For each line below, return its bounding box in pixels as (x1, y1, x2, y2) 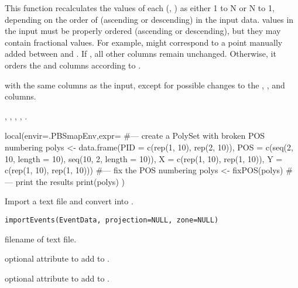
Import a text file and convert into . (5, 195, 133, 207)
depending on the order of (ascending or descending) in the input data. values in (5, 13, 294, 25)
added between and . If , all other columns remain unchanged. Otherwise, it (5, 47, 276, 60)
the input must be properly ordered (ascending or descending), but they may (5, 25, 281, 37)
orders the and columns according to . (5, 59, 141, 71)
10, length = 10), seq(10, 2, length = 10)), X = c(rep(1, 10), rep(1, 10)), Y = (5, 152, 283, 164)
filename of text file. (5, 232, 77, 245)
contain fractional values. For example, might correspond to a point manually (5, 36, 283, 48)
